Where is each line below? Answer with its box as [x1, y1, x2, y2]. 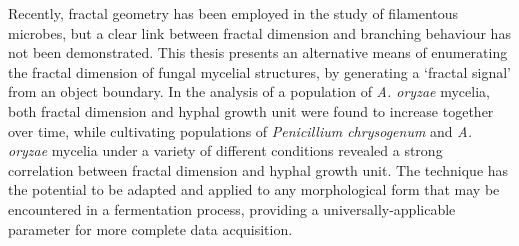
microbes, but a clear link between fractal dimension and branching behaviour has [8, 22, 511, 43]
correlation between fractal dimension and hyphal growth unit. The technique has [8, 159, 509, 180]
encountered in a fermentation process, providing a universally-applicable [8, 198, 456, 219]
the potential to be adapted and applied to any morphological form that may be [8, 179, 500, 200]
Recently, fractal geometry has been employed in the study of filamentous [8, 3, 459, 23]
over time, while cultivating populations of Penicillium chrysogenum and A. [8, 120, 472, 141]
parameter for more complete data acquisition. [8, 218, 293, 239]
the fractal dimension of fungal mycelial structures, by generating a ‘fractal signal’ [8, 61, 511, 82]
